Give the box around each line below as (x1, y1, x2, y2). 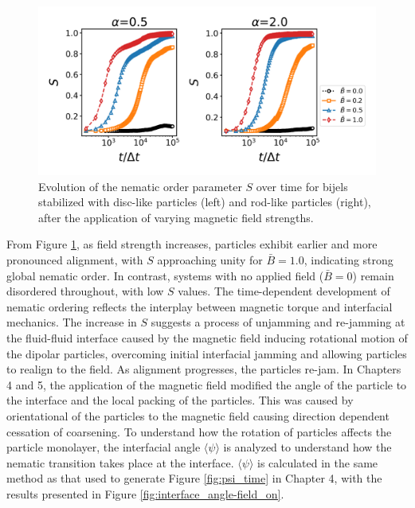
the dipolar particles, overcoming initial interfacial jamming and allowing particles (6, 345, 407, 361)
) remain (352, 267, 394, 283)
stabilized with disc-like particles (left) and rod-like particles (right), (38, 193, 371, 210)
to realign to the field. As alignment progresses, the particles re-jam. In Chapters (6, 361, 401, 377)
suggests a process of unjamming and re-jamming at (151, 314, 405, 330)
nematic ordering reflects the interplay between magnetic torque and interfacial (6, 298, 393, 315)
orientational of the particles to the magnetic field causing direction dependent (6, 407, 390, 424)
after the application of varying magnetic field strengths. (38, 209, 314, 225)
